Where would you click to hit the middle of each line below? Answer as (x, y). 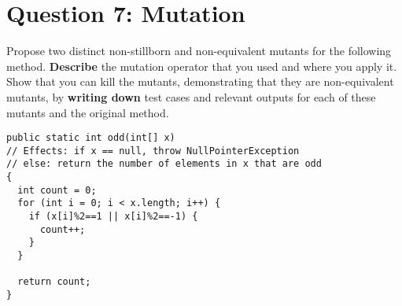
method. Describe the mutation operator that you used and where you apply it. (202, 66)
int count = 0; (57, 190)
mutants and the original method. (88, 112)
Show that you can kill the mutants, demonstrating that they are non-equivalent (200, 81)
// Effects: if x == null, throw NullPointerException (153, 151)
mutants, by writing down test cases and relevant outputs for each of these (191, 96)
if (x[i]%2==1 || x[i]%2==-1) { (113, 217)
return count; (54, 282)
